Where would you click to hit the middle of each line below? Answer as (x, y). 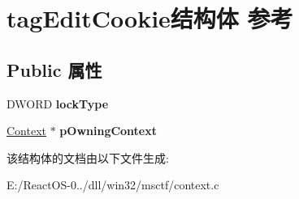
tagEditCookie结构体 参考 (150, 18)
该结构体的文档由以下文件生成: (88, 157)
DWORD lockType (58, 103)
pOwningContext (108, 131)
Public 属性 (54, 69)
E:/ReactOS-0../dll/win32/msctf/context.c (113, 185)
